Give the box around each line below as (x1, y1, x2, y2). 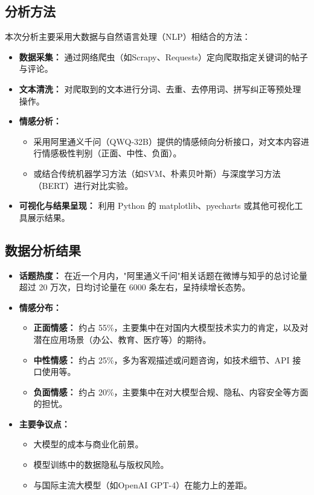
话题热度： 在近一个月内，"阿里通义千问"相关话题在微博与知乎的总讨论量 (19, 269, 307, 281)
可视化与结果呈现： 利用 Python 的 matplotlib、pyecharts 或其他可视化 (19, 199, 295, 212)
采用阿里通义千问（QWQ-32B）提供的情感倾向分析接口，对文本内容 (33, 135, 301, 147)
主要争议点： (19, 417, 70, 430)
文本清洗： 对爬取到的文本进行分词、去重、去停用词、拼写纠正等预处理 (19, 82, 301, 95)
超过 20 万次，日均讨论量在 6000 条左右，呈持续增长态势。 (19, 281, 251, 293)
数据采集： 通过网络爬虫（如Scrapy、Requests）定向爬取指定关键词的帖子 (19, 50, 309, 63)
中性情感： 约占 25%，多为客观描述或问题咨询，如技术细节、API (33, 353, 290, 366)
